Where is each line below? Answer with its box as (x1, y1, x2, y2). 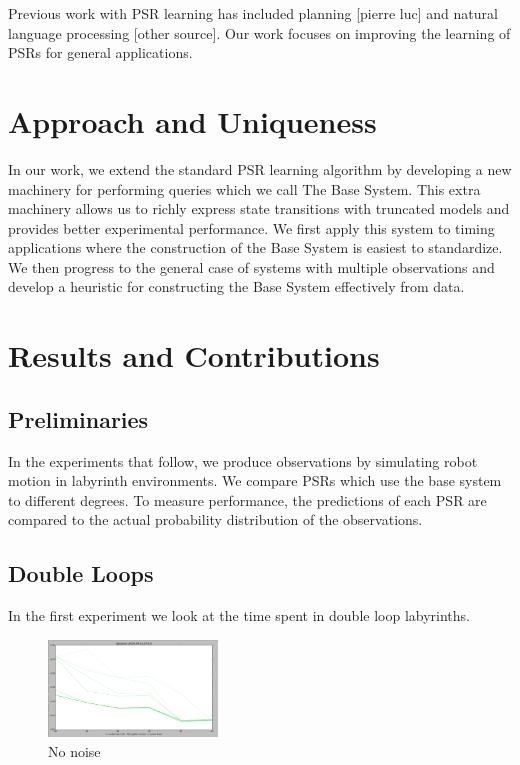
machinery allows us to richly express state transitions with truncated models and (8, 198, 510, 219)
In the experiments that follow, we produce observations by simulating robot (8, 450, 478, 471)
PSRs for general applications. (8, 42, 193, 63)
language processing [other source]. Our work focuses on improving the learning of (8, 22, 511, 43)
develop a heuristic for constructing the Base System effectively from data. (8, 276, 465, 297)
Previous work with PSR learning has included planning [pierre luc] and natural (8, 3, 498, 23)
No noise (48, 740, 101, 761)
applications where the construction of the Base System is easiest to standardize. (8, 237, 503, 258)
